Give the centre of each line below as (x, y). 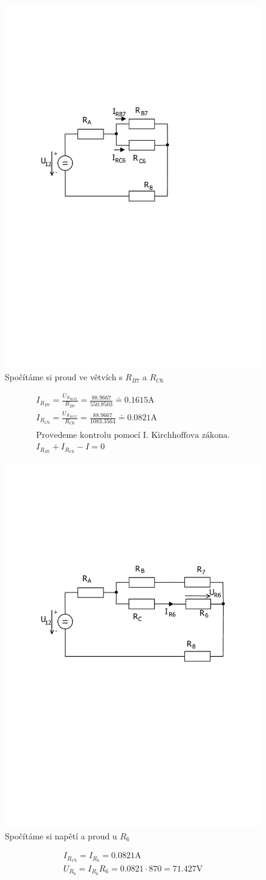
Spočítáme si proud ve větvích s (64, 377)
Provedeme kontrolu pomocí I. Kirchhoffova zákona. (133, 436)
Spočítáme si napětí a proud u (61, 835)
